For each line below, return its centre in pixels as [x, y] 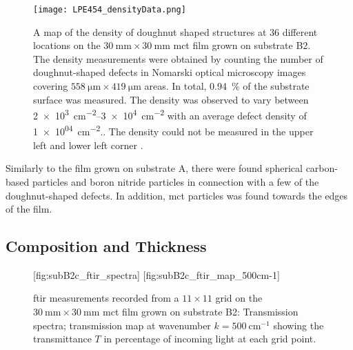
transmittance [62, 339]
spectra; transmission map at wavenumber [122, 325]
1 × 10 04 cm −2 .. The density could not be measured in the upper [173, 130]
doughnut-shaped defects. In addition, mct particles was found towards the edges [177, 195]
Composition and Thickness [106, 246]
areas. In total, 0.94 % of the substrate [227, 86]
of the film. [29, 209]
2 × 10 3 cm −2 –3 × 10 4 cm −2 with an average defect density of [170, 114]
